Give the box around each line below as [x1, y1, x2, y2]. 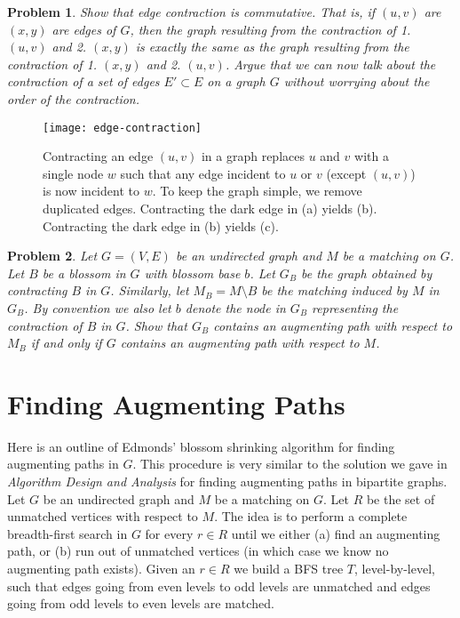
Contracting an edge [43, 147, 154, 165]
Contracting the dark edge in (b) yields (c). [43, 216, 279, 235]
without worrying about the [283, 72, 430, 91]
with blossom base [144, 263, 241, 282]
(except [326, 164, 367, 182]
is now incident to [43, 181, 139, 200]
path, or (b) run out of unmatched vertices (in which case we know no [7, 542, 389, 560]
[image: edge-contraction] [43, 121, 202, 134]
